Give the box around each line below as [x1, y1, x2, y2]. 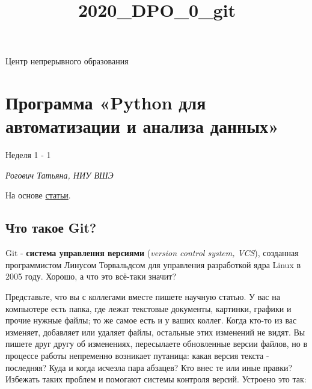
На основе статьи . [5, 189, 71, 201]
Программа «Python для [5, 90, 206, 115]
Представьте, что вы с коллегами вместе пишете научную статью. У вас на [5, 290, 280, 303]
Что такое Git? [5, 218, 97, 237]
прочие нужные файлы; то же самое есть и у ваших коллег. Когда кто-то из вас [5, 314, 297, 326]
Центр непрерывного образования [5, 55, 129, 67]
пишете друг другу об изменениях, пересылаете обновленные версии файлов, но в [5, 337, 308, 350]
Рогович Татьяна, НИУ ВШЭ [5, 168, 114, 181]
